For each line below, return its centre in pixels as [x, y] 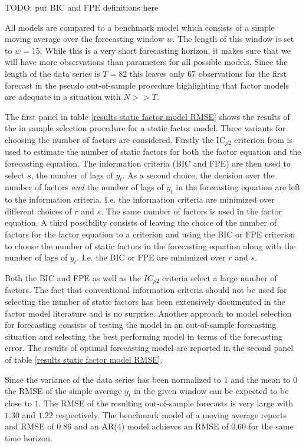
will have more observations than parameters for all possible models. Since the [146, 62]
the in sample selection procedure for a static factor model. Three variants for [145, 128]
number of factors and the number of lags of [84, 187]
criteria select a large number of [220, 277]
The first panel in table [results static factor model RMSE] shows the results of [147, 116]
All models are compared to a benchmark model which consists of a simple [140, 27]
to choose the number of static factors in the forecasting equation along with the [150, 245]
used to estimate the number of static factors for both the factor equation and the [153, 152]
